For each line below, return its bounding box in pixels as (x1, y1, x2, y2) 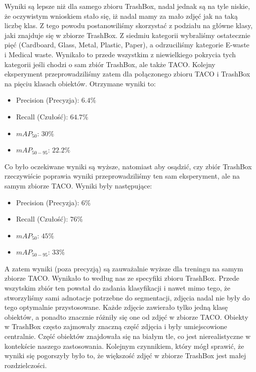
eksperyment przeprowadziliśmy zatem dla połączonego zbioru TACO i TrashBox (4, 69, 250, 79)
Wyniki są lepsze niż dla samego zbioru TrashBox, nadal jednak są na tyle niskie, (4, 1, 250, 11)
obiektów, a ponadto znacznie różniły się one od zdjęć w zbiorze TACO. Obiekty (4, 311, 249, 322)
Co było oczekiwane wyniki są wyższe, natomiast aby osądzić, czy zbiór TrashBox (4, 161, 252, 171)
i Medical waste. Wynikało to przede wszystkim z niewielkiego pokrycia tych (4, 49, 236, 59)
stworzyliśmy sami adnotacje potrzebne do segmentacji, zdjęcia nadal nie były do (4, 292, 250, 302)
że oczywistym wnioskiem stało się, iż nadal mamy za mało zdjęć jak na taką (4, 10, 238, 21)
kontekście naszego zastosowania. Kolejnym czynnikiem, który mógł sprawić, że (4, 340, 244, 351)
